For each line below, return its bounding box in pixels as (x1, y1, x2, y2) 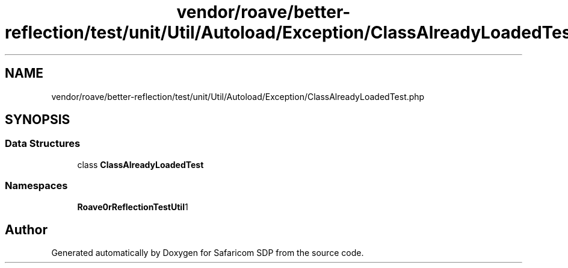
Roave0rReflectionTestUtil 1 (77, 201, 188, 212)
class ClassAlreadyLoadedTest (77, 159, 204, 170)
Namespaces (5, 179, 68, 192)
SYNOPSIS (5, 112, 70, 128)
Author (5, 222, 48, 237)
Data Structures (5, 137, 81, 150)
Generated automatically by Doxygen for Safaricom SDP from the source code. (51, 248, 364, 258)
